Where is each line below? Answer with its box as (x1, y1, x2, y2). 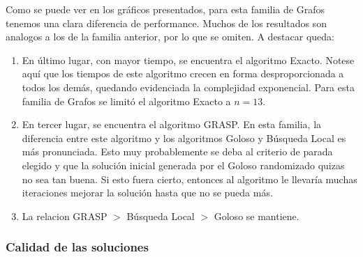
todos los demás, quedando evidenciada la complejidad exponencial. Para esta (22, 79, 355, 94)
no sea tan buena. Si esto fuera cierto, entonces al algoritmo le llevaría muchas (22, 171, 357, 186)
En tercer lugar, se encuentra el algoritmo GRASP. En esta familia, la (22, 117, 322, 132)
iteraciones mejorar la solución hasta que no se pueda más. (22, 185, 273, 200)
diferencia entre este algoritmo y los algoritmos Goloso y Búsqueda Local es (22, 130, 346, 145)
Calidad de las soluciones (6, 238, 149, 256)
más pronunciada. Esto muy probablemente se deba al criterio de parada (22, 144, 333, 159)
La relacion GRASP (22, 208, 108, 223)
